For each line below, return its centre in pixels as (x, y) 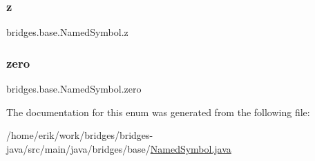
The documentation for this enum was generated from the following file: (158, 112)
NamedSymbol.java (191, 148)
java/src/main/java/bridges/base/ (78, 148)
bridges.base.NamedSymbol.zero (74, 89)
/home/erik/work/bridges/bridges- (80, 135)
